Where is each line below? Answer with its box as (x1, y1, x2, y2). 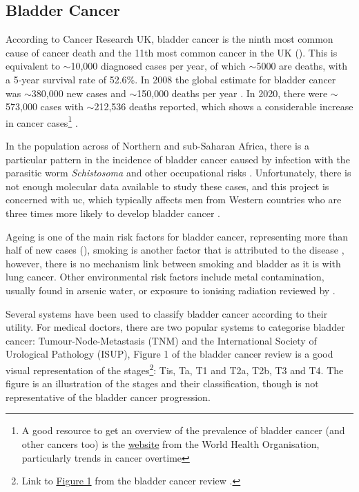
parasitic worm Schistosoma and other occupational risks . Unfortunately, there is (6, 165, 351, 180)
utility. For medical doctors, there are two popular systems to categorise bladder (6, 320, 345, 334)
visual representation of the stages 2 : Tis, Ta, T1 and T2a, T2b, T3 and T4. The (6, 360, 344, 377)
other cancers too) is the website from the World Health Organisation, (21, 436, 320, 451)
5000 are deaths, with (256, 59, 347, 73)
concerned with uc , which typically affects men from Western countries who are (6, 192, 342, 207)
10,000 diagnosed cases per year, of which (70, 59, 246, 73)
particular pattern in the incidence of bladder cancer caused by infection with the (6, 152, 350, 166)
